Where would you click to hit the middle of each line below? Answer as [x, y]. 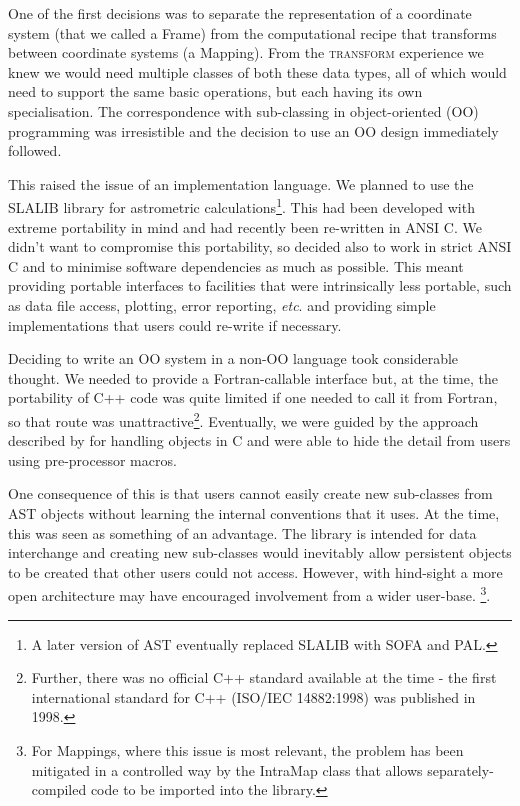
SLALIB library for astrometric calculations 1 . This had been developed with [241, 205]
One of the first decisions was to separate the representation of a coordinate [240, 13]
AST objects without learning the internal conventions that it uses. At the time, [254, 512]
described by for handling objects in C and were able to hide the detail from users [259, 440]
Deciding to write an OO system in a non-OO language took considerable [233, 358]
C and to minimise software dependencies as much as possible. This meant [236, 265]
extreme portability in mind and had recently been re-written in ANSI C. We [245, 226]
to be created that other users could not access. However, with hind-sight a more [255, 571]
